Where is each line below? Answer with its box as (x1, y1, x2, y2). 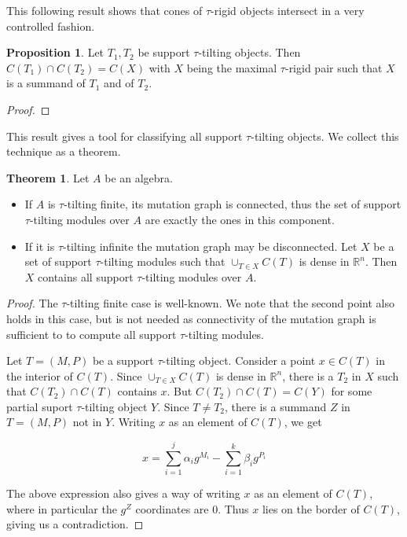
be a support (92, 352, 154, 369)
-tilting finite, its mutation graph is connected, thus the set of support (64, 196, 401, 212)
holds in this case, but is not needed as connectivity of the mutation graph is (6, 310, 376, 326)
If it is (24, 237, 55, 254)
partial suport (6, 398, 73, 414)
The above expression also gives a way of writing (6, 485, 240, 502)
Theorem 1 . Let (6, 169, 90, 186)
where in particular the (6, 500, 117, 517)
